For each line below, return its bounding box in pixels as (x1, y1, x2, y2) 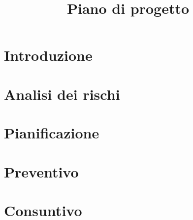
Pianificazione (4, 123, 99, 143)
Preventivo (4, 161, 79, 181)
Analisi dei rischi (4, 84, 120, 104)
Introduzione (4, 45, 93, 65)
